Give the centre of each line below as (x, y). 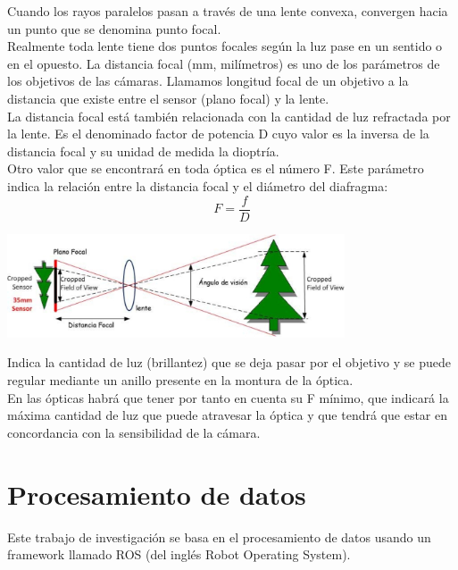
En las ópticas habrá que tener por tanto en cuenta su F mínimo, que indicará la (228, 397)
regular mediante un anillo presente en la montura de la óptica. (180, 380)
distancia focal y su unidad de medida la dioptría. (143, 151)
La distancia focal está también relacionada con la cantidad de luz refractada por (229, 116)
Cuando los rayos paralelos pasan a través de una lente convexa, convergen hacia (228, 11)
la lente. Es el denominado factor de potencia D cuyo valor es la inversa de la (218, 134)
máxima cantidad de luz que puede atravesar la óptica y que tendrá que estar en (228, 415)
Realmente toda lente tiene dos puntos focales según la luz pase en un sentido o (225, 46)
